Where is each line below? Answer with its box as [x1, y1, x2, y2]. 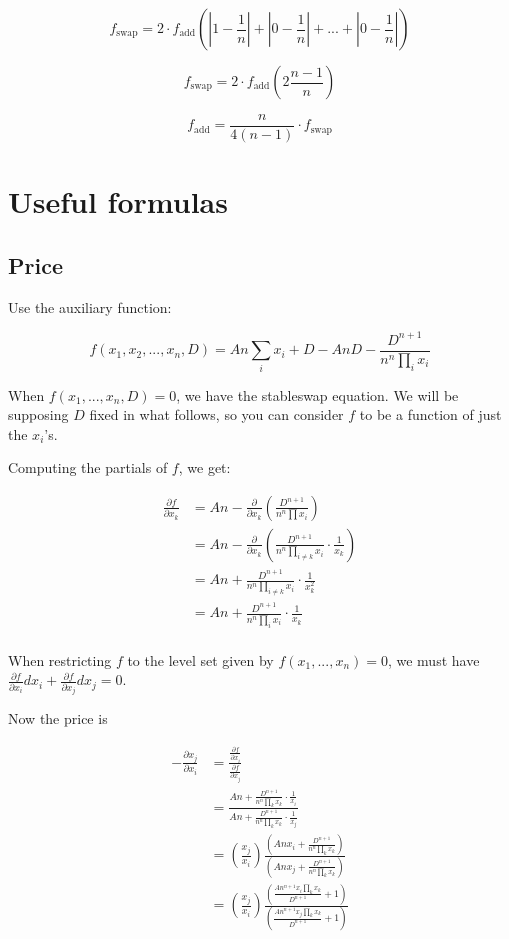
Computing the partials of [8, 457, 168, 478]
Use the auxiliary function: [8, 296, 172, 317]
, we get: [178, 457, 231, 478]
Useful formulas [8, 181, 228, 222]
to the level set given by [127, 649, 274, 670]
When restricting [8, 649, 112, 670]
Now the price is [8, 708, 108, 729]
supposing [8, 404, 69, 425]
